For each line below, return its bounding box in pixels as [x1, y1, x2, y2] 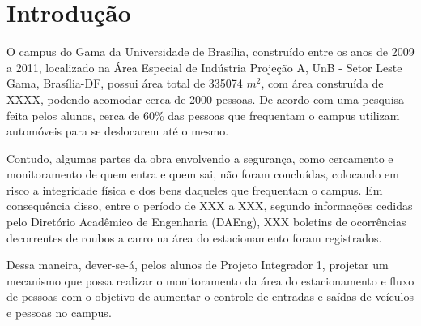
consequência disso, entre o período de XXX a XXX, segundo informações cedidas [6, 197, 413, 214]
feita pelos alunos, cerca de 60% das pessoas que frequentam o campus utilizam [6, 106, 400, 123]
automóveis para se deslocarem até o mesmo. [6, 122, 229, 139]
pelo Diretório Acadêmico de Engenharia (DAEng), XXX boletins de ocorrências [6, 213, 406, 230]
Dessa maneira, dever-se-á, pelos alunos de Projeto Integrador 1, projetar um [6, 256, 389, 273]
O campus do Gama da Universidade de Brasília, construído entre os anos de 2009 [6, 43, 415, 60]
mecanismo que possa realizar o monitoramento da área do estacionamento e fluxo [6, 272, 415, 289]
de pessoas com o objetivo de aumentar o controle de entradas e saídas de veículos [6, 288, 415, 305]
